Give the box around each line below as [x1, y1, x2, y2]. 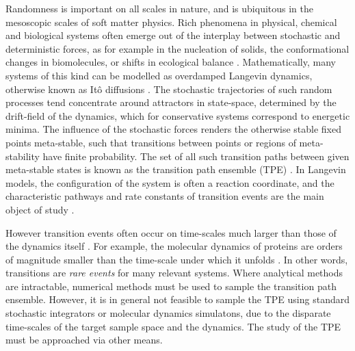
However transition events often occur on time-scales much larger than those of [5, 225, 337, 239]
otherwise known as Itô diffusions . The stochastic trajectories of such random [5, 81, 332, 96]
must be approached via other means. [5, 333, 163, 347]
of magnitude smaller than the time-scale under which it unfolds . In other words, [5, 252, 348, 266]
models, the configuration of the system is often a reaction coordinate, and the [5, 175, 334, 190]
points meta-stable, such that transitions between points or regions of [5, 135, 296, 149]
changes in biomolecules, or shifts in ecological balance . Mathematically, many [5, 55, 336, 69]
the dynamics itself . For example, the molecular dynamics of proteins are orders [5, 239, 343, 253]
